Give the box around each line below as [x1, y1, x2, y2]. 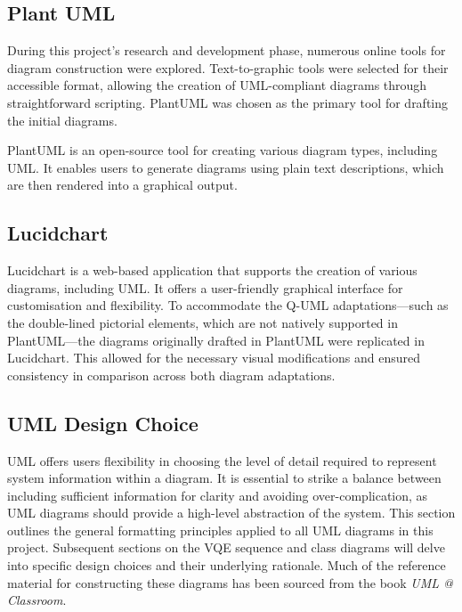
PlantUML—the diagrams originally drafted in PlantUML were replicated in [7, 330, 425, 349]
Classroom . [7, 591, 67, 609]
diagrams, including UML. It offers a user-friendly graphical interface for [7, 278, 403, 297]
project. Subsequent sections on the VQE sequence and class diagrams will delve [7, 538, 445, 557]
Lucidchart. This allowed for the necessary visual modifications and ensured [7, 348, 420, 367]
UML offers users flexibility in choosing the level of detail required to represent [7, 451, 437, 469]
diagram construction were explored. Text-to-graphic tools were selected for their [7, 58, 449, 77]
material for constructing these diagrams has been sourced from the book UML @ [7, 573, 453, 592]
